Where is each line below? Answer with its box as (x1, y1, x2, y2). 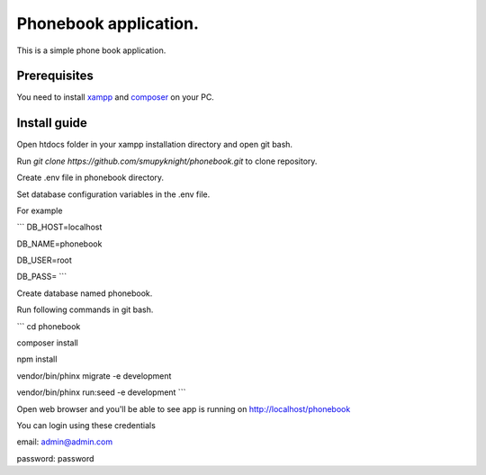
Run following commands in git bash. (16, 304, 154, 315)
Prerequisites (16, 68, 94, 84)
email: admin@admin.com (16, 436, 112, 447)
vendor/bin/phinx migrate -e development (16, 370, 172, 381)
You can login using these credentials (16, 420, 157, 431)
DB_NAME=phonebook (16, 238, 103, 249)
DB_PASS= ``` (16, 271, 67, 282)
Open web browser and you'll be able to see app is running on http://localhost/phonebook (16, 403, 351, 414)
